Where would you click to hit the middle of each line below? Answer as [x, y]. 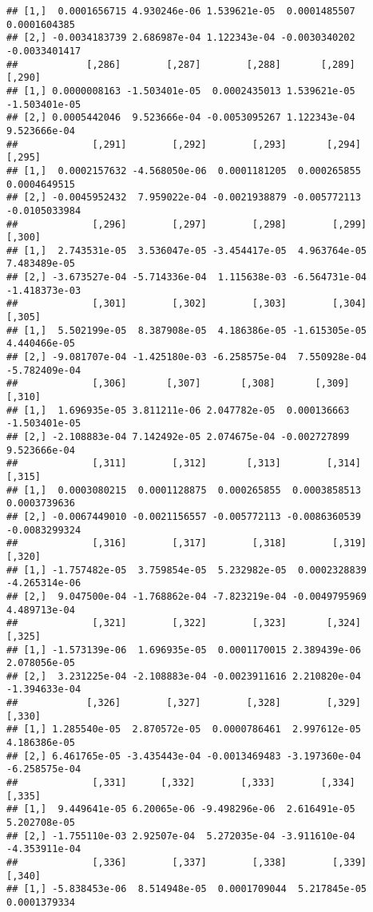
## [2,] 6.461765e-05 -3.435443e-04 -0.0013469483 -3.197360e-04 [184, 756]
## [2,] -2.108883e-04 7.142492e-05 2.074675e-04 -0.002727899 [178, 437]
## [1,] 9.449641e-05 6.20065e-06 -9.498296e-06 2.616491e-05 [181, 809]
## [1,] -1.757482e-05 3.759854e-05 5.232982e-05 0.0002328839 [187, 570]
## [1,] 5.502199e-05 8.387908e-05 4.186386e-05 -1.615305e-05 [187, 330]
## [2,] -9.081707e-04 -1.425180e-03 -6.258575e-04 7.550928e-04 [187, 357]
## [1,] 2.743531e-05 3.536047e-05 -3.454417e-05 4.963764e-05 [187, 250]
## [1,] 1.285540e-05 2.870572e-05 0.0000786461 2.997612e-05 [184, 730]
